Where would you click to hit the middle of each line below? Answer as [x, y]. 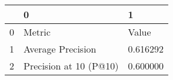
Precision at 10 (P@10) [71, 66]
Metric [37, 32]
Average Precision [60, 49]
